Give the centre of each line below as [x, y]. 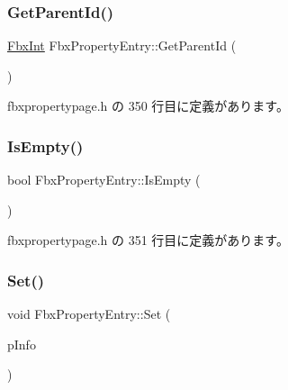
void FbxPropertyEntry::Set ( [89, 314]
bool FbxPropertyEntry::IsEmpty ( [104, 180]
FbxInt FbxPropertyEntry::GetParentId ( [122, 45]
